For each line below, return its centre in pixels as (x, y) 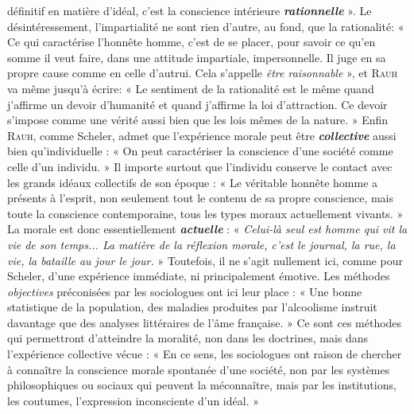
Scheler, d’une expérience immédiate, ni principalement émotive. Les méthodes (199, 276)
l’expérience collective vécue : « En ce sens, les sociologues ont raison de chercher (205, 354)
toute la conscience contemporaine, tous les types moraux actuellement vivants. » (205, 213)
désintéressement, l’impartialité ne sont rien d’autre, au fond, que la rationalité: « (206, 26)
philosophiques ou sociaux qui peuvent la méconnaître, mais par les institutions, (202, 385)
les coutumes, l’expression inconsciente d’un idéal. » (133, 400)
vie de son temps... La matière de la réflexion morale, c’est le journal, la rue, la (201, 244)
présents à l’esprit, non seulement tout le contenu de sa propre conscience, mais (200, 198)
